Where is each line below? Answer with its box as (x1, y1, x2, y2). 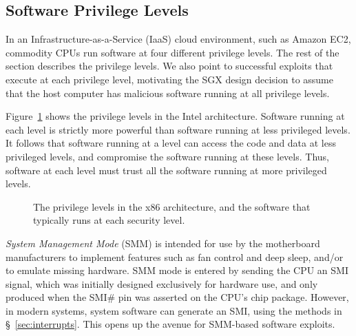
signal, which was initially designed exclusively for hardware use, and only (6, 276, 318, 291)
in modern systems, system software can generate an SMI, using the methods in (6, 303, 342, 317)
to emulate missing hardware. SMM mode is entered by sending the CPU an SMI (6, 263, 348, 277)
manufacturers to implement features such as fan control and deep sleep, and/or (6, 249, 344, 264)
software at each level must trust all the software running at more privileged (6, 162, 327, 177)
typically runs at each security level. (33, 213, 185, 227)
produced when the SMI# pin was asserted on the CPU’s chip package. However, (6, 290, 349, 304)
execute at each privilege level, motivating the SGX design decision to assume (6, 72, 333, 86)
